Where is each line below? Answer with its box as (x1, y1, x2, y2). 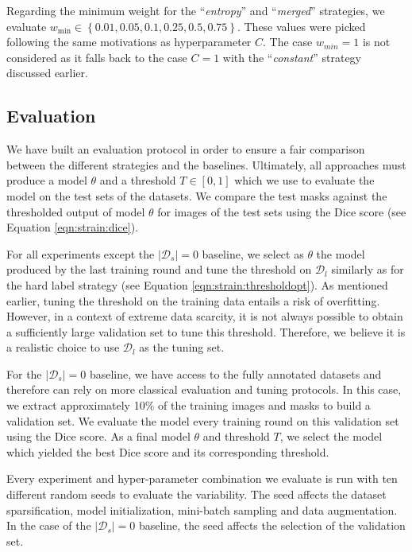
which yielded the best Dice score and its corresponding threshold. (6, 443, 329, 460)
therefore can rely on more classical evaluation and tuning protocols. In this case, (6, 381, 402, 398)
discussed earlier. (6, 64, 88, 81)
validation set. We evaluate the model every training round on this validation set (6, 412, 399, 429)
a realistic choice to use (6, 339, 120, 356)
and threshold (202, 428, 270, 445)
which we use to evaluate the (234, 172, 375, 189)
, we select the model (279, 428, 383, 445)
